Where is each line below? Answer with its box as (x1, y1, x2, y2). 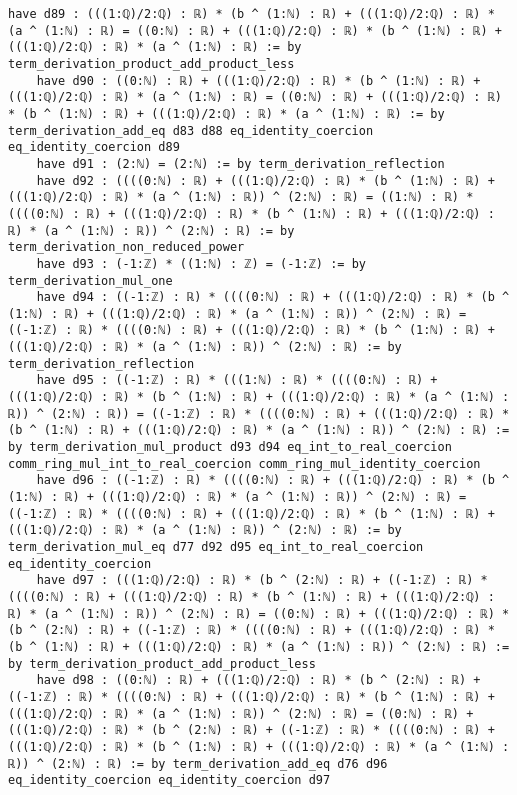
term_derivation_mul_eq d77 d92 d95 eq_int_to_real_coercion (8, 540, 424, 554)
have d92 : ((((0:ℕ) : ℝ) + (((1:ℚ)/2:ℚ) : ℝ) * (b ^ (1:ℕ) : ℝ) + (36, 173, 495, 188)
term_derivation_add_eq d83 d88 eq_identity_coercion (8, 123, 374, 138)
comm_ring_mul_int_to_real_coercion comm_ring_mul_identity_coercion (8, 456, 481, 471)
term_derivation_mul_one (8, 273, 173, 288)
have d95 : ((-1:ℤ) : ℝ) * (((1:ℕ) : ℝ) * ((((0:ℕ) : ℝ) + (36, 373, 438, 388)
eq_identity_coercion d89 (8, 140, 180, 155)
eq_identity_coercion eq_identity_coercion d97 (8, 773, 331, 788)
